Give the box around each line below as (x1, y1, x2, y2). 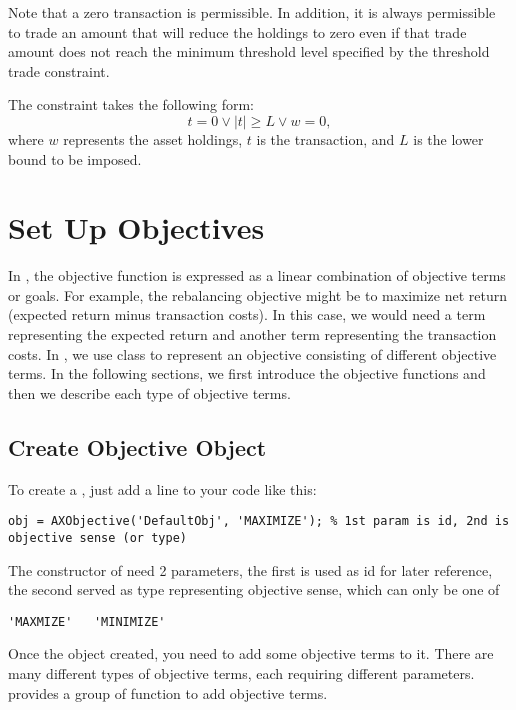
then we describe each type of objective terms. (8, 382, 291, 403)
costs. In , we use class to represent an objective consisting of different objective (8, 343, 497, 364)
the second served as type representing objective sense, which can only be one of (8, 579, 500, 600)
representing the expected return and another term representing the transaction (8, 324, 497, 345)
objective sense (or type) (8, 530, 187, 545)
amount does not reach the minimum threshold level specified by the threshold (8, 41, 490, 62)
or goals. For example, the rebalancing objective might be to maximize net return (8, 284, 508, 305)
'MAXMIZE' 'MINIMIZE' (8, 614, 166, 629)
